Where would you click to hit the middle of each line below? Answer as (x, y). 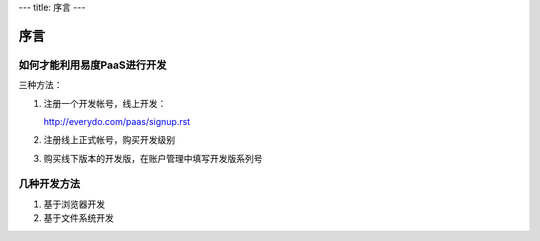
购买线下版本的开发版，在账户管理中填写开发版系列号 (153, 158)
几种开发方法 (49, 184)
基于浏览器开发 (74, 204)
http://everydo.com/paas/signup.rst (117, 121)
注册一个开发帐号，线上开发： (105, 103)
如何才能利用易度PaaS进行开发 (92, 65)
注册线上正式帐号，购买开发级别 (109, 140)
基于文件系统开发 (78, 218)
